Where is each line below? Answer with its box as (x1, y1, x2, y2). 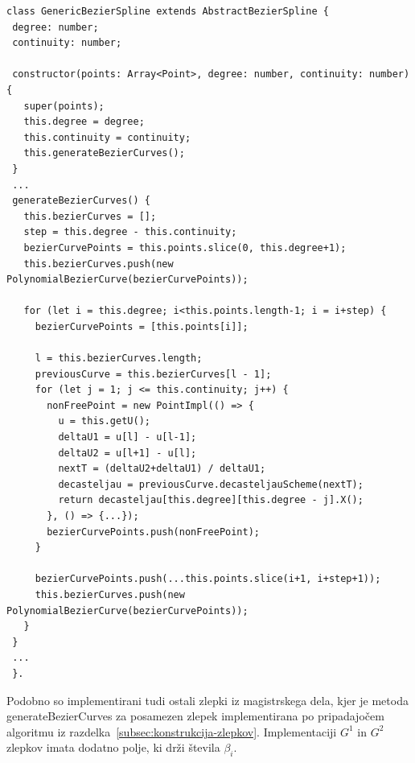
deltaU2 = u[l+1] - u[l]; (58, 447, 197, 459)
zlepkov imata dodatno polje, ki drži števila (6, 739, 220, 756)
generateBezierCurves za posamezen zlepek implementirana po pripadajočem (6, 707, 384, 724)
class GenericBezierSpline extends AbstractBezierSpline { (6, 6, 329, 17)
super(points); (23, 100, 105, 112)
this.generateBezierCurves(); (23, 147, 185, 159)
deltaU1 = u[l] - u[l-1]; (58, 431, 197, 443)
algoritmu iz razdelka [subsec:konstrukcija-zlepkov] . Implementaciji (6, 723, 337, 740)
